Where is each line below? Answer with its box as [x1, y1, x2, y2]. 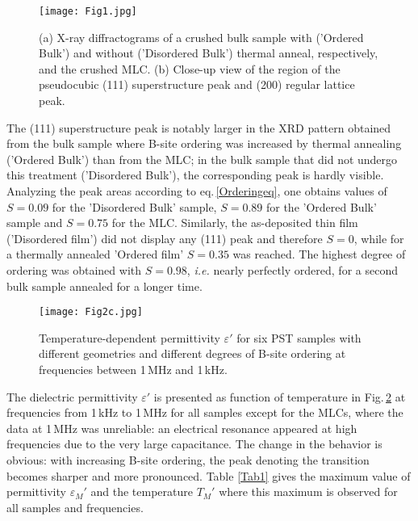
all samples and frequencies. [6, 498, 144, 515]
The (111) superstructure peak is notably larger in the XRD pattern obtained [6, 119, 391, 136]
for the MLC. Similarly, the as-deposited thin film [111, 214, 358, 231]
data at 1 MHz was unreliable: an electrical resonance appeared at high [6, 419, 357, 436]
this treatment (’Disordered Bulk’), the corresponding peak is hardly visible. [6, 166, 384, 183]
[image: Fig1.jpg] [39, 6, 137, 17]
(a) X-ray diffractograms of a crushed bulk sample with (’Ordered [39, 28, 364, 45]
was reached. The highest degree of [232, 246, 406, 263]
